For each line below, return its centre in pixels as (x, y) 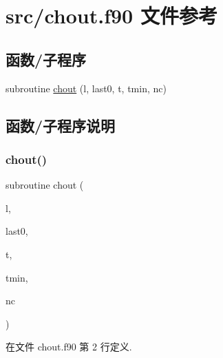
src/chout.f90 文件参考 (111, 15)
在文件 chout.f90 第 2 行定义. (69, 347)
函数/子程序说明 (61, 125)
